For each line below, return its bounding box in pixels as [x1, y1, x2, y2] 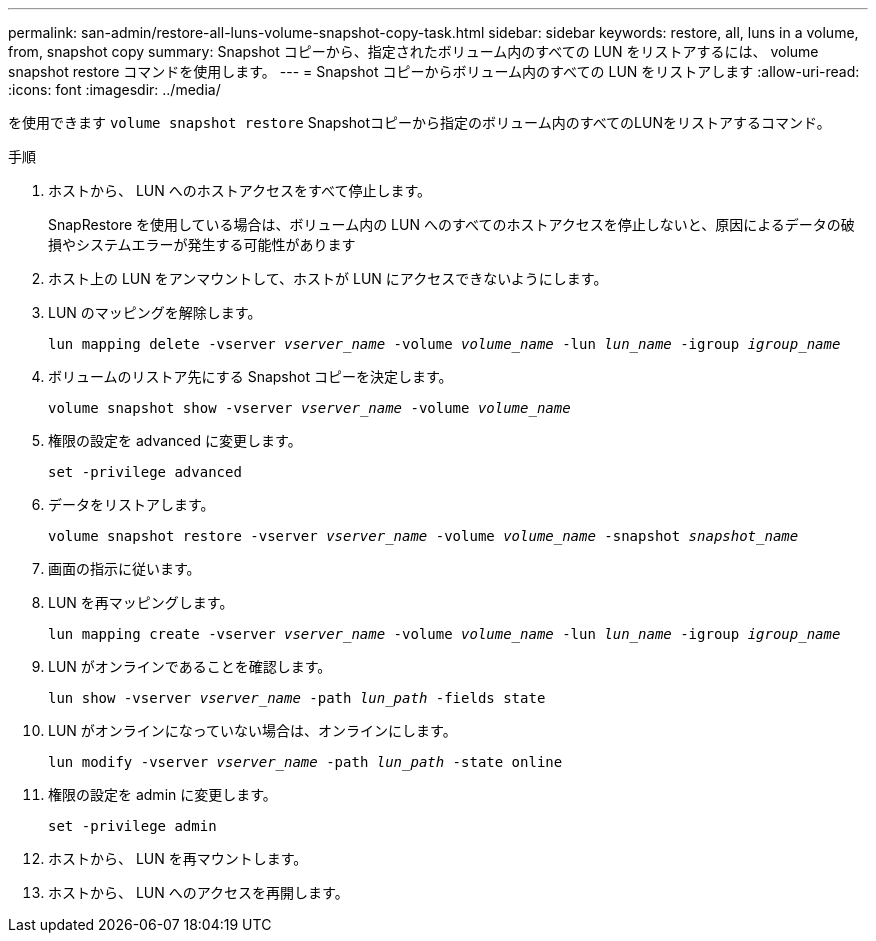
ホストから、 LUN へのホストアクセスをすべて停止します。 [48, 182, 432, 199]
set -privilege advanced [48, 464, 242, 480]
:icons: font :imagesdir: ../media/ [8, 81, 221, 98]
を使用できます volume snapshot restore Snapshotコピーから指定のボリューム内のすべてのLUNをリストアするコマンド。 [8, 114, 831, 131]
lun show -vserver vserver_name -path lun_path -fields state [48, 690, 546, 706]
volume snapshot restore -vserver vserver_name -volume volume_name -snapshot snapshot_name [48, 528, 799, 544]
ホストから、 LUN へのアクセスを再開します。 [48, 884, 349, 901]
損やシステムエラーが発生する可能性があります [48, 236, 356, 253]
